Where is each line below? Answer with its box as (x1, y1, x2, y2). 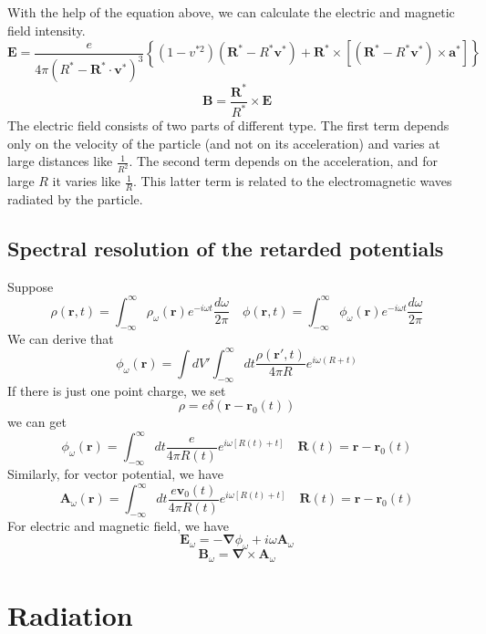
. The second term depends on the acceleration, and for (129, 151, 439, 171)
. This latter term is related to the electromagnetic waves (133, 171, 452, 191)
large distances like (7, 151, 113, 171)
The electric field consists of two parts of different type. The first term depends (7, 116, 450, 135)
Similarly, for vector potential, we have (7, 463, 223, 483)
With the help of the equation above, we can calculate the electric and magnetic (7, 3, 455, 21)
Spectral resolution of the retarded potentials (7, 234, 444, 262)
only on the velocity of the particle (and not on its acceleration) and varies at (7, 133, 440, 152)
